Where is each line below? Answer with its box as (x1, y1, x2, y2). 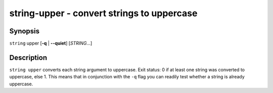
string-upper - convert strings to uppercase (9, 8, 198, 19)
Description (9, 53, 48, 62)
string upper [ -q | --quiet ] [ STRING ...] (9, 40, 93, 46)
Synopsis (9, 27, 40, 35)
